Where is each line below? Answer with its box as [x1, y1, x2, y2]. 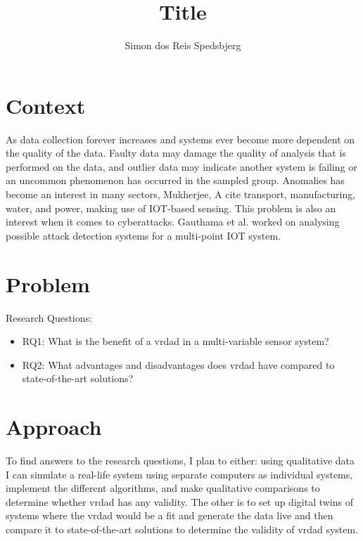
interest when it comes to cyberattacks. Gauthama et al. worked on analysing [6, 214, 340, 229]
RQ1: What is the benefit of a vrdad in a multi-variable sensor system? [22, 334, 329, 348]
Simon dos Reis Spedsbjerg [125, 38, 241, 53]
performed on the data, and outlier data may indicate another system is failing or [6, 159, 357, 174]
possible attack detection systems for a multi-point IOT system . [6, 228, 281, 242]
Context [6, 91, 86, 119]
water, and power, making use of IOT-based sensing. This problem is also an [6, 200, 336, 215]
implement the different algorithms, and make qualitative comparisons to [6, 481, 320, 495]
